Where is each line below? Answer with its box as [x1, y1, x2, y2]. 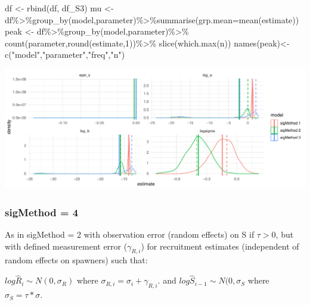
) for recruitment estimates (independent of [141, 239, 299, 252]
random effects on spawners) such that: [5, 254, 148, 266]
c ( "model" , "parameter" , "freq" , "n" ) [5, 48, 125, 61]
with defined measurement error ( [5, 239, 128, 252]
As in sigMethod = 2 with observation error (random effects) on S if [5, 228, 255, 241]
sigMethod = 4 [5, 204, 79, 219]
